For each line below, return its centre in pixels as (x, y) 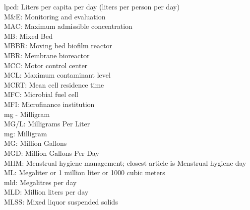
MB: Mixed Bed (28, 36)
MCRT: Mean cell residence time (54, 84)
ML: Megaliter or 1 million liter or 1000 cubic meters (85, 172)
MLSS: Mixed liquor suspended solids (61, 201)
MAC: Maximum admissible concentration (68, 26)
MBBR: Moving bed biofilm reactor (58, 46)
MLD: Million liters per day (46, 192)
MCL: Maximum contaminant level (57, 75)
